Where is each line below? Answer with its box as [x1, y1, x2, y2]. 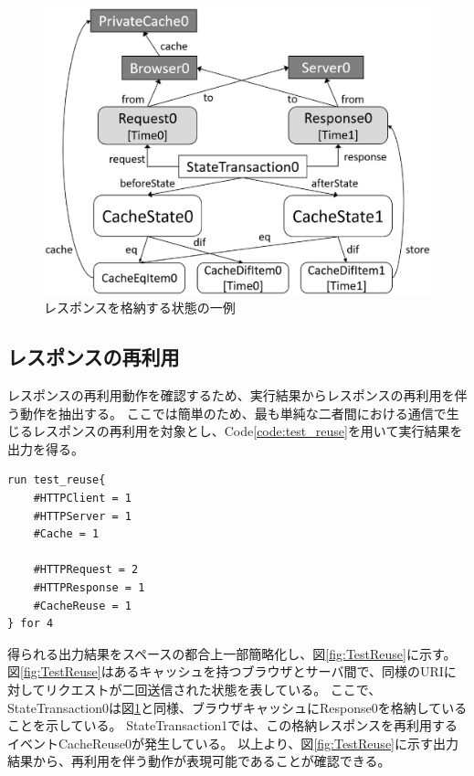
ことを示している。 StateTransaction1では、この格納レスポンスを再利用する [7, 716, 458, 735]
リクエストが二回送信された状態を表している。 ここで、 [45, 679, 382, 698]
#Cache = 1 [33, 527, 100, 541]
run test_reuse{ [7, 473, 106, 487]
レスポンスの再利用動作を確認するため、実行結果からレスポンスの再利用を [7, 386, 455, 405]
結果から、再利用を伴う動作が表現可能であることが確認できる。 [7, 751, 391, 771]
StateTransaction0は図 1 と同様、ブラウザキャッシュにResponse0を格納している [7, 697, 468, 717]
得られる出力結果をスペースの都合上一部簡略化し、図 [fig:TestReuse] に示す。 [7, 643, 457, 663]
